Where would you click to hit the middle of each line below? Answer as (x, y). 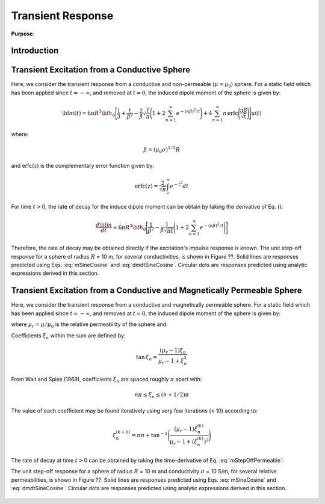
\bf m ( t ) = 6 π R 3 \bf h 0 (88, 113)
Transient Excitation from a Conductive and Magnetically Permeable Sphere (156, 291)
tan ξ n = (147, 358)
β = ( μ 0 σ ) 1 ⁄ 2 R (162, 150)
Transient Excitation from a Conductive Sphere (101, 70)
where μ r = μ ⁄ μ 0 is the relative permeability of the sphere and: (89, 325)
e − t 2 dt (179, 185)
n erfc (231, 113)
